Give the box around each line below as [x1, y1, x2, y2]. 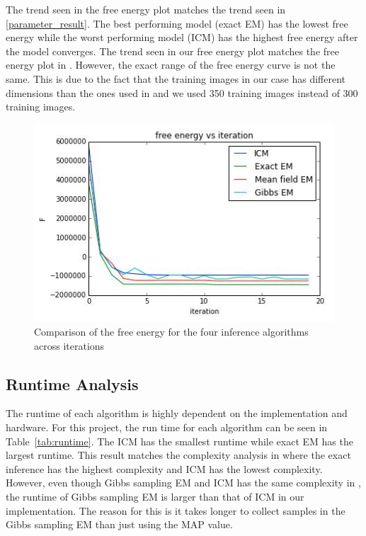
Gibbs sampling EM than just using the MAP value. [6, 517, 233, 532]
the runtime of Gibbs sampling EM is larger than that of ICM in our [6, 489, 304, 504]
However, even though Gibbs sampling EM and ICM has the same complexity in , [6, 475, 361, 490]
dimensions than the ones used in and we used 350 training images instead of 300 [6, 85, 358, 100]
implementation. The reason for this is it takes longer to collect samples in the [6, 503, 345, 518]
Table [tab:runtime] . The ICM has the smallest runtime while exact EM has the [6, 433, 353, 448]
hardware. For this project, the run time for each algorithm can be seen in [6, 420, 328, 435]
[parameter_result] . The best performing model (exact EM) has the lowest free [6, 16, 348, 30]
